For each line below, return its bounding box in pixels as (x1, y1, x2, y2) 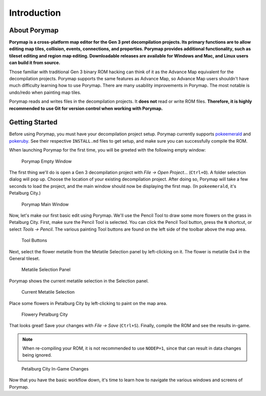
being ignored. (22, 352, 52, 358)
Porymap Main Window (21, 201, 69, 207)
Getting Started (9, 118, 58, 126)
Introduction (9, 7, 61, 18)
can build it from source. (9, 60, 61, 66)
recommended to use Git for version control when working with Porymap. (9, 105, 163, 111)
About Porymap (9, 26, 59, 34)
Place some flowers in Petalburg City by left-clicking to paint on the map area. (9, 300, 167, 306)
